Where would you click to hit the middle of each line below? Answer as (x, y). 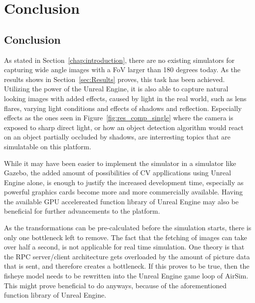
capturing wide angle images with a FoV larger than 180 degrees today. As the (122, 69)
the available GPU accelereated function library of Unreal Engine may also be (121, 201)
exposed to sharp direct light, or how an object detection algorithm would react (124, 127)
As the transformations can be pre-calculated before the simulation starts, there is (128, 228)
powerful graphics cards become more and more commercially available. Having (124, 192)
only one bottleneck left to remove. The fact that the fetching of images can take (126, 237)
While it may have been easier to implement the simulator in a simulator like (120, 163)
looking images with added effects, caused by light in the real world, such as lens (125, 98)
